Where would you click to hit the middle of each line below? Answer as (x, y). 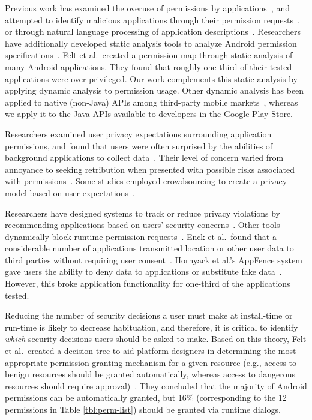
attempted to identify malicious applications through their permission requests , (152, 19)
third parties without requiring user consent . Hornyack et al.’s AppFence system (154, 259)
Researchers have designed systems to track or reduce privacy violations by (143, 213)
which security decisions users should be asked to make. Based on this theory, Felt (156, 339)
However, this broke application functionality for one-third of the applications (148, 283)
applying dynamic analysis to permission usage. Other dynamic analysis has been (154, 90)
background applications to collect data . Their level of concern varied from (144, 157)
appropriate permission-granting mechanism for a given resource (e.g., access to (151, 362)
